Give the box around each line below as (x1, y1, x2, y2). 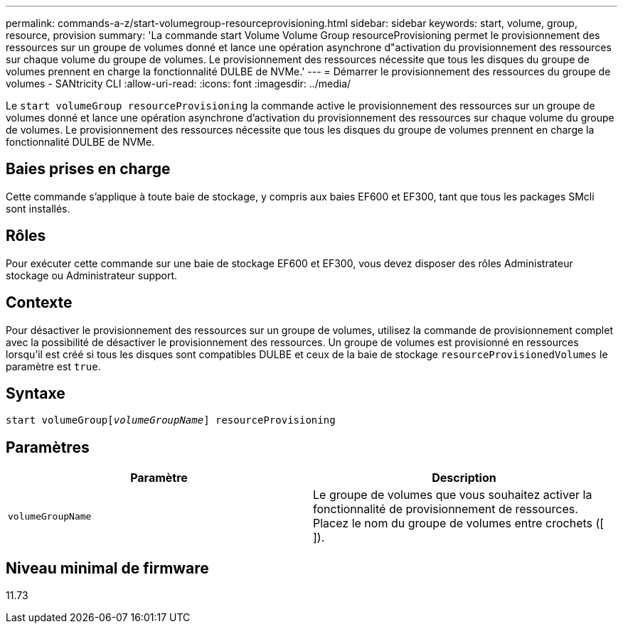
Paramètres (6, 438, 90, 456)
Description (432, 471, 496, 485)
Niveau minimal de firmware (6, 559, 209, 577)
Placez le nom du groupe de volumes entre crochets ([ (313, 516, 605, 531)
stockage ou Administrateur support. (6, 269, 178, 281)
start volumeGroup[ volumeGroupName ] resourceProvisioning (6, 414, 336, 426)
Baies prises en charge (6, 160, 171, 178)
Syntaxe (6, 384, 65, 402)
